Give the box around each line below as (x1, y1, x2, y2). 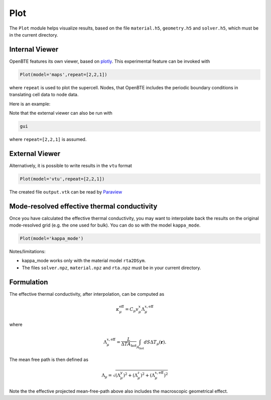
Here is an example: (9, 101, 51, 107)
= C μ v (124, 306, 139, 313)
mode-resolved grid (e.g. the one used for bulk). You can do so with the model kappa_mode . (9, 222, 201, 228)
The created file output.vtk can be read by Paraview (9, 188, 122, 195)
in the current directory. (9, 32, 59, 38)
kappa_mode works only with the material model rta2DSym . (22, 258, 146, 264)
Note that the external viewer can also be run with (9, 110, 113, 116)
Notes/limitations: (9, 249, 46, 255)
